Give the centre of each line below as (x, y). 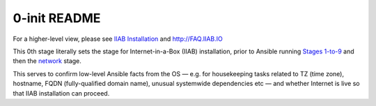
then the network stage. (47, 61)
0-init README (57, 18)
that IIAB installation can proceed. (61, 93)
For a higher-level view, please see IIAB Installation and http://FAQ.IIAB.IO (118, 39)
